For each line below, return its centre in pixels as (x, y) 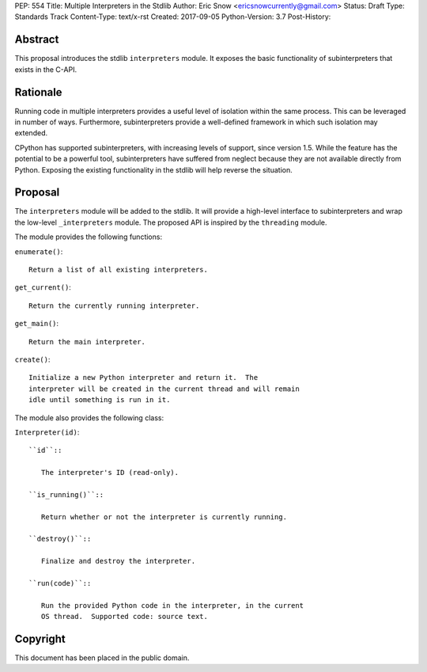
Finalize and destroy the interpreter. (118, 561)
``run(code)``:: (60, 583)
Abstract (37, 40)
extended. (31, 133)
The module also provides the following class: (89, 418)
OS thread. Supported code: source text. (125, 617)
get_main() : (37, 324)
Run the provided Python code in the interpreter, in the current (172, 605)
